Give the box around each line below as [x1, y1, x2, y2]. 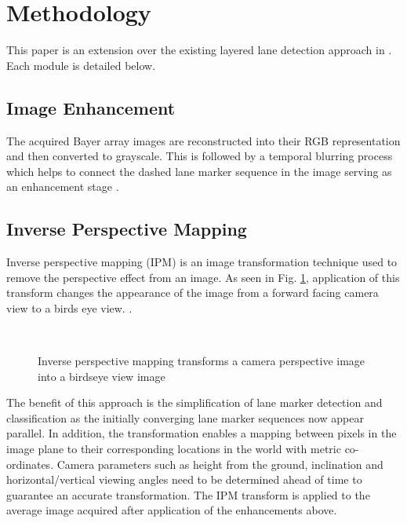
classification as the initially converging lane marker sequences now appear [6, 409, 364, 426]
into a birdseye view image [38, 368, 165, 384]
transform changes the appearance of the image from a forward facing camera [6, 284, 379, 301]
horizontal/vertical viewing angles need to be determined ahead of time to [6, 471, 362, 488]
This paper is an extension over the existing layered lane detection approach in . [6, 42, 392, 58]
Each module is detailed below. [6, 57, 156, 73]
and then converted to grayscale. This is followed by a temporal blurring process [6, 148, 393, 164]
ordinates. [6, 455, 54, 472]
